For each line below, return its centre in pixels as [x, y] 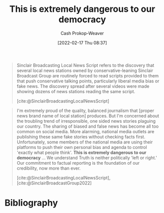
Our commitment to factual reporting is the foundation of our [78, 163]
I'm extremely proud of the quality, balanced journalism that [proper [85, 110]
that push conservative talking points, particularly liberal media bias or [88, 81]
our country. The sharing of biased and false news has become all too [87, 126]
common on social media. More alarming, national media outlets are [85, 131]
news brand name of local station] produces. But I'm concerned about [88, 116]
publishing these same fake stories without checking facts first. [81, 137]
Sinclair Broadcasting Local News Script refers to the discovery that [85, 65]
